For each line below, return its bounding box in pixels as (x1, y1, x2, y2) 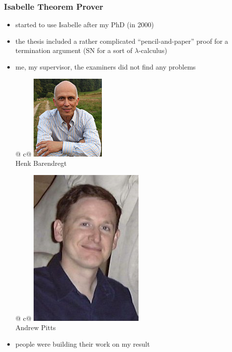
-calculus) (138, 45, 167, 55)
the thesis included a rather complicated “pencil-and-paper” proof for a (15, 35, 229, 46)
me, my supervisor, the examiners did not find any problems (15, 62, 196, 71)
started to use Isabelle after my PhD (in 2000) (15, 19, 154, 30)
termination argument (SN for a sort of (15, 45, 133, 55)
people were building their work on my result (15, 338, 150, 349)
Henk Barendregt (15, 158, 67, 168)
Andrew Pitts (15, 322, 56, 333)
